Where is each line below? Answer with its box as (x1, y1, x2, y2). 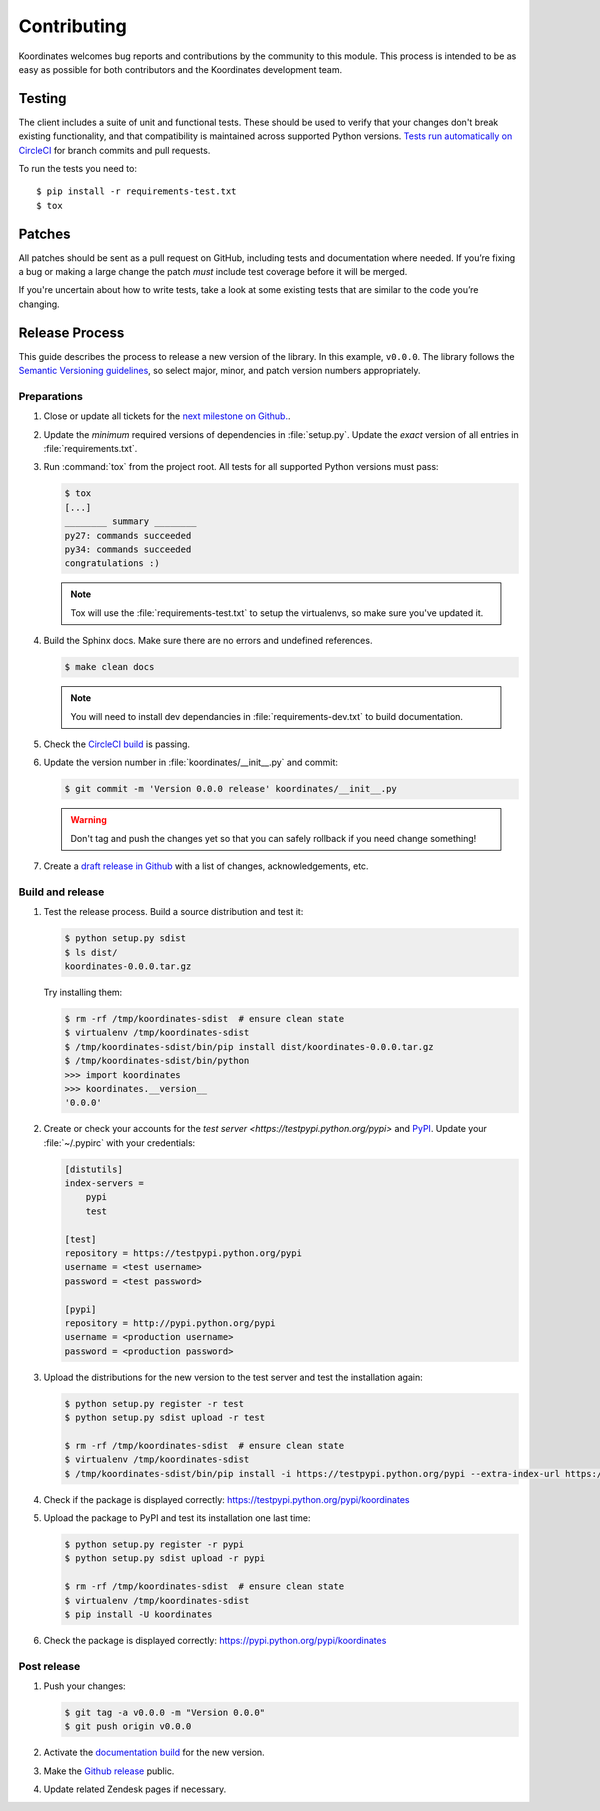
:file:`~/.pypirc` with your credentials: (43, 1136, 196, 1149)
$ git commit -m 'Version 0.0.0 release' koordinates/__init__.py (64, 783, 397, 795)
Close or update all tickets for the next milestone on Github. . (43, 410, 291, 422)
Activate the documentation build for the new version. (43, 1746, 265, 1759)
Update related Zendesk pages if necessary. (43, 1783, 227, 1795)
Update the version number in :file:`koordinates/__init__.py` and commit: (43, 756, 339, 769)
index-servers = (64, 1178, 145, 1189)
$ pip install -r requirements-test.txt (36, 186, 237, 197)
